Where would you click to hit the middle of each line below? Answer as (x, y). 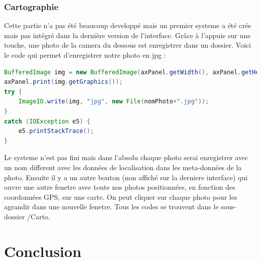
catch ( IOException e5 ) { (47, 121)
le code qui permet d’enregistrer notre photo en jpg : (85, 55)
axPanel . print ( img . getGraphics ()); (63, 82)
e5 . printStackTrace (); (56, 131)
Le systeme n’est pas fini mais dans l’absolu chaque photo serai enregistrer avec (126, 157)
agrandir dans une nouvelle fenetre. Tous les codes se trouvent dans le (111, 207)
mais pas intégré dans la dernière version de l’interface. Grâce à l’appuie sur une (127, 35)
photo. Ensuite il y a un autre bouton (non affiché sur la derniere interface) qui (126, 177)
